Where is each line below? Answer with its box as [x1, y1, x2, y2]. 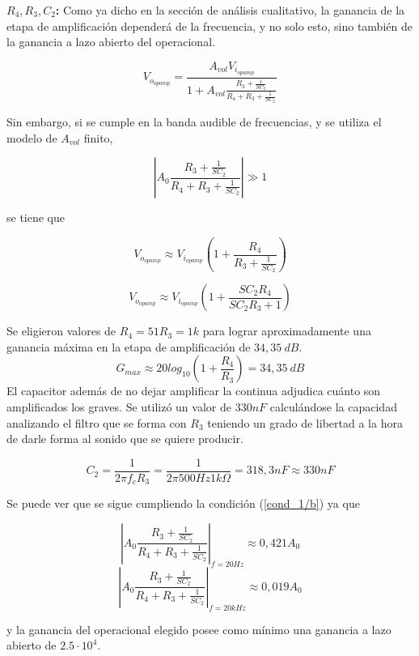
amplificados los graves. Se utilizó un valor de [6, 398, 231, 415]
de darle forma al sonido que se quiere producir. [6, 430, 243, 447]
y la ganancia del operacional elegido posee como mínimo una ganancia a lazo [6, 620, 391, 637]
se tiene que [6, 209, 66, 226]
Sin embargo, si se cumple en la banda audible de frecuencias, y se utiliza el [6, 113, 382, 130]
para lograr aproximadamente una [202, 322, 371, 339]
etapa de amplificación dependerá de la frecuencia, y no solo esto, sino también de [6, 17, 413, 34]
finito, [83, 129, 113, 146]
